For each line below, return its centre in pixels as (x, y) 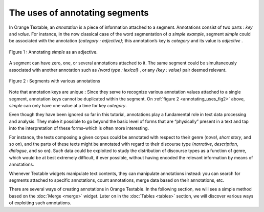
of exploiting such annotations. (40, 203)
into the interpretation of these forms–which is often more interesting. (79, 128)
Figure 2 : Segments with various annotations (55, 81)
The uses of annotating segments (79, 13)
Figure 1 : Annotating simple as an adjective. (53, 52)
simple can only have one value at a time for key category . (68, 106)
